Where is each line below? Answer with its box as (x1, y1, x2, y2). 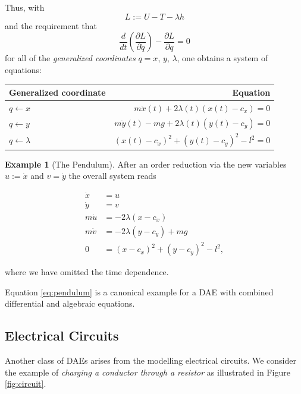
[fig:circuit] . (5, 377, 46, 390)
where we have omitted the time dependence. (5, 266, 169, 278)
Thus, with (5, 1, 45, 13)
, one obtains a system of (177, 52, 268, 64)
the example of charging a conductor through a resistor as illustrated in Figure (5, 365, 290, 378)
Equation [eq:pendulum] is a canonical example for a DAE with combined (5, 285, 274, 298)
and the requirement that (5, 19, 97, 31)
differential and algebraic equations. (5, 297, 135, 310)
